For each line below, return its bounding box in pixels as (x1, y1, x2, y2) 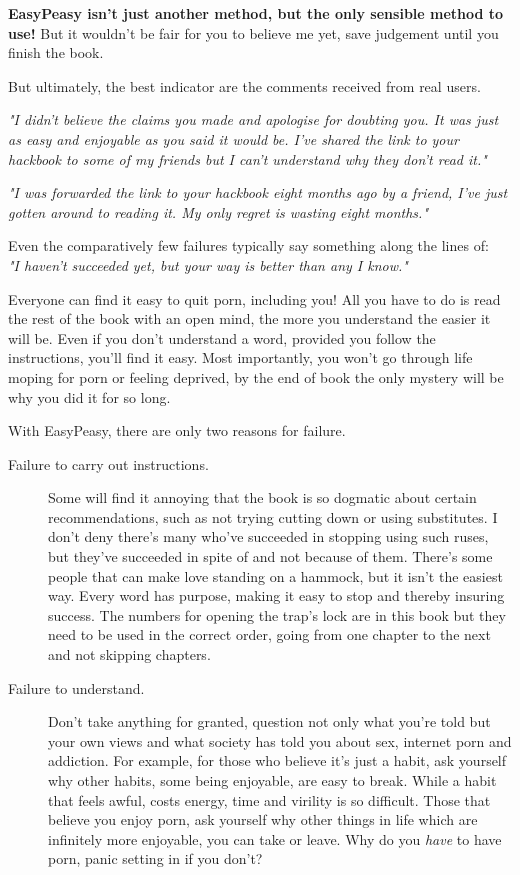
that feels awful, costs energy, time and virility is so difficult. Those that (48, 789, 491, 810)
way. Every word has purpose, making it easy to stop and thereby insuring (48, 585, 505, 606)
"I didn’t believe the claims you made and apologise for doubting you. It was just (8, 109, 499, 130)
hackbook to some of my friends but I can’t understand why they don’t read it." (8, 148, 487, 169)
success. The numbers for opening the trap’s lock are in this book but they (48, 604, 506, 625)
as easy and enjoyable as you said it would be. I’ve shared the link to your (8, 128, 459, 149)
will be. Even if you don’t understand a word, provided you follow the (8, 327, 436, 348)
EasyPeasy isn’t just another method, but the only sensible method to (8, 3, 504, 23)
